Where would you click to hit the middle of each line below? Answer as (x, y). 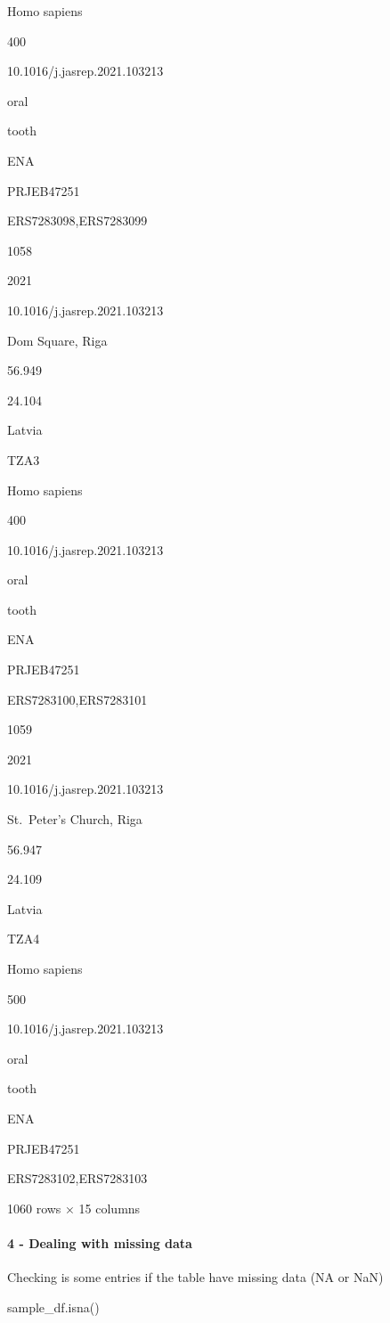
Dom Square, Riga (57, 340)
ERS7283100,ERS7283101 (77, 699)
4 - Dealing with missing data (100, 1242)
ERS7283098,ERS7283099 (77, 220)
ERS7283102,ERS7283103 (77, 1178)
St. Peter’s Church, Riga (75, 819)
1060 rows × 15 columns (74, 1208)
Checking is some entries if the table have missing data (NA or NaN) (195, 1277)
